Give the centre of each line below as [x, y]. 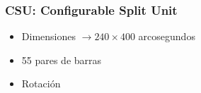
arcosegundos [167, 36]
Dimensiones [48, 36]
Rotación [41, 83]
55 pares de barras [62, 60]
